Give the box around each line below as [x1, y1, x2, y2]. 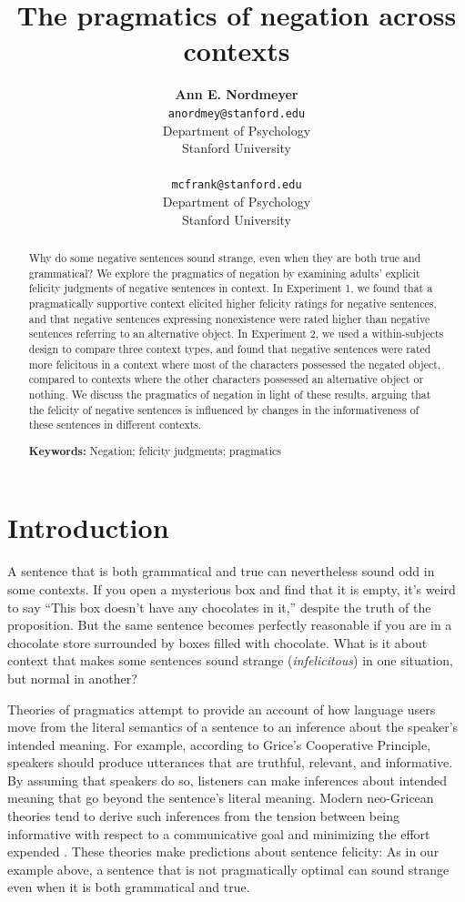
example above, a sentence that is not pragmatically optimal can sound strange [7, 859, 450, 878]
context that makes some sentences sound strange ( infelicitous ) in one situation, [7, 651, 453, 670]
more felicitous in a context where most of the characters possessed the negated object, [28, 356, 441, 371]
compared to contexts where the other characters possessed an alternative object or [28, 371, 424, 387]
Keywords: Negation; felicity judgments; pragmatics [28, 442, 281, 459]
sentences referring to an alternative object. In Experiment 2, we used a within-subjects [28, 326, 444, 341]
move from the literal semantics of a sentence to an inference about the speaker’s [7, 717, 459, 736]
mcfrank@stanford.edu [171, 178, 302, 192]
